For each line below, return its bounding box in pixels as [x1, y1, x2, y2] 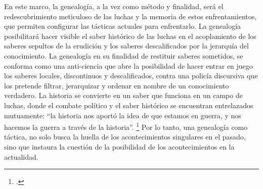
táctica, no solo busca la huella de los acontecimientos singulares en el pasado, [4, 131, 246, 142]
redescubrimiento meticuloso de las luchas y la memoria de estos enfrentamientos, [4, 11, 257, 21]
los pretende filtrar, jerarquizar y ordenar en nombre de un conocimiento [4, 80, 229, 90]
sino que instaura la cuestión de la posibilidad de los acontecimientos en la [4, 141, 235, 152]
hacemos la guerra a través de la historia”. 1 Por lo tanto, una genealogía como [4, 120, 248, 132]
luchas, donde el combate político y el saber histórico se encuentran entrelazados [4, 100, 253, 110]
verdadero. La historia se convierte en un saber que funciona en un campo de [4, 90, 243, 101]
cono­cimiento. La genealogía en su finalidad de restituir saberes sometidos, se [4, 50, 243, 61]
